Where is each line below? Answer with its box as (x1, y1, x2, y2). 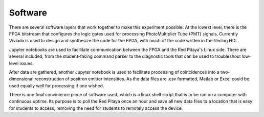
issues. (20, 60, 34, 66)
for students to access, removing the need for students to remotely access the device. (9, 105, 183, 111)
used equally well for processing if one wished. (9, 83, 105, 88)
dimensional (9, 76, 34, 82)
